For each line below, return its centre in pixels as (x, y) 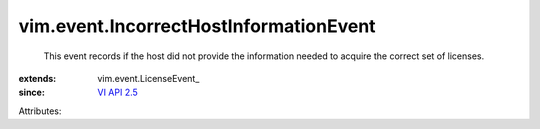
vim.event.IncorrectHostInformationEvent (197, 26)
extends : (37, 78)
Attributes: (40, 111)
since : (31, 92)
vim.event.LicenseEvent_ (148, 78)
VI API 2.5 (118, 92)
